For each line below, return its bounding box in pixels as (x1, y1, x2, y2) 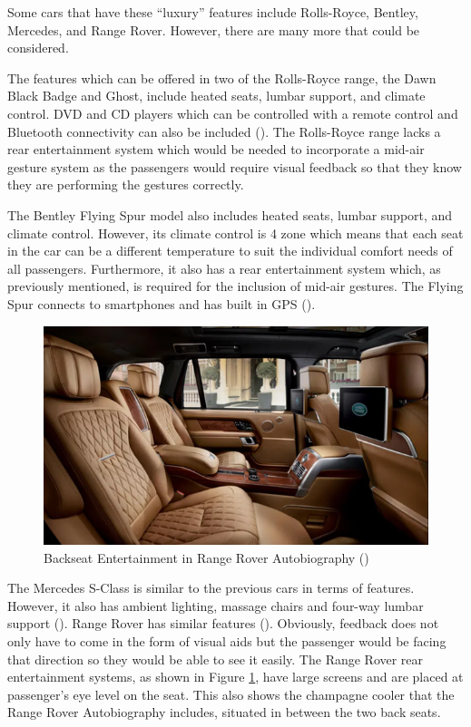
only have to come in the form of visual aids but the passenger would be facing (7, 632, 446, 651)
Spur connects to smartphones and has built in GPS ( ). (7, 294, 316, 313)
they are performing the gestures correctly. (7, 175, 244, 194)
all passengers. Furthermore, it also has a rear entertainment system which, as (7, 258, 441, 277)
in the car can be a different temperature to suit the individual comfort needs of (7, 241, 453, 260)
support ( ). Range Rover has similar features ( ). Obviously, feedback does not (7, 614, 439, 633)
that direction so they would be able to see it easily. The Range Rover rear (7, 649, 424, 668)
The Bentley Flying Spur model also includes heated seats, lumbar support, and (7, 205, 453, 224)
